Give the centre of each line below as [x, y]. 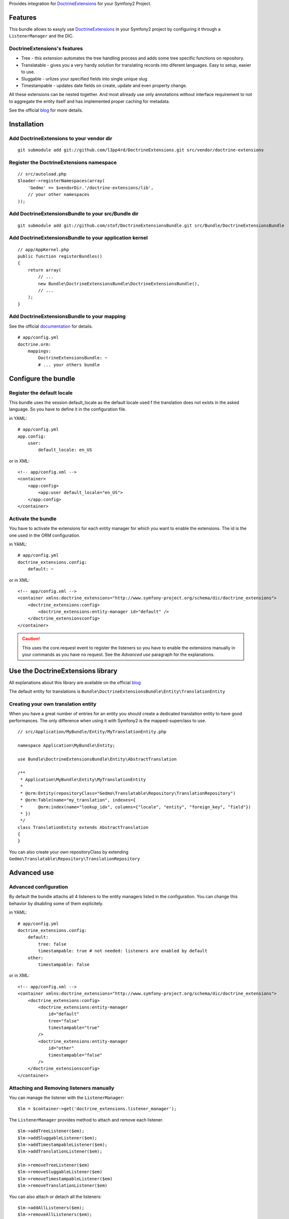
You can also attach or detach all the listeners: [55, 1197]
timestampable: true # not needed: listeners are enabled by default [123, 951]
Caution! [31, 639]
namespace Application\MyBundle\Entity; [66, 746]
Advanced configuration [38, 887]
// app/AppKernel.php [43, 249]
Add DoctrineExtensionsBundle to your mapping [67, 316]
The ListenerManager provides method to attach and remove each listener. [86, 1120]
